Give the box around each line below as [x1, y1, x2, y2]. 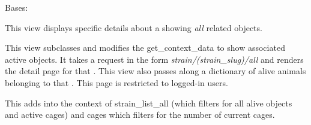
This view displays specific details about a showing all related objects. [5, 21, 262, 33]
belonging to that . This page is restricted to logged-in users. [5, 76, 228, 89]
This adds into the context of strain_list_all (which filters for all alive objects [5, 96, 292, 109]
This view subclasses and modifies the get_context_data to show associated [5, 41, 285, 54]
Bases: [5, 1, 28, 13]
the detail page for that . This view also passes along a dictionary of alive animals [5, 65, 306, 77]
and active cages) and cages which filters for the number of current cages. [5, 108, 275, 121]
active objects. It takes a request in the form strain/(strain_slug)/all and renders [5, 53, 304, 65]
